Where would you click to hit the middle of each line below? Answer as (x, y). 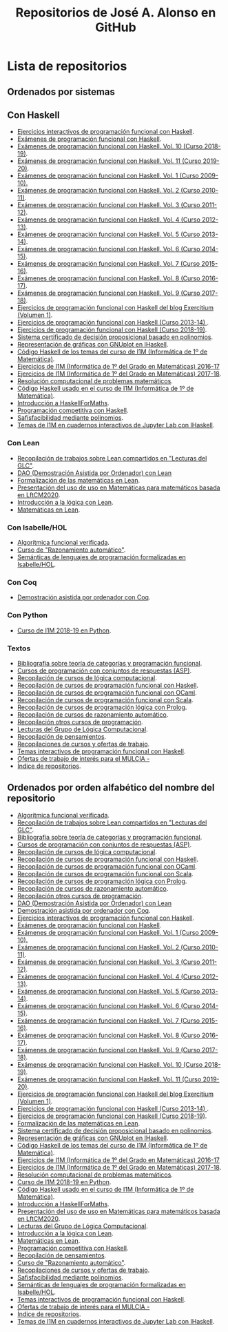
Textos (19, 648)
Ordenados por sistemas (61, 91)
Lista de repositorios (67, 66)
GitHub (116, 27)
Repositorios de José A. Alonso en (116, 13)
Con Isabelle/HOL (37, 528)
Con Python (28, 615)
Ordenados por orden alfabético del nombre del (111, 788)
